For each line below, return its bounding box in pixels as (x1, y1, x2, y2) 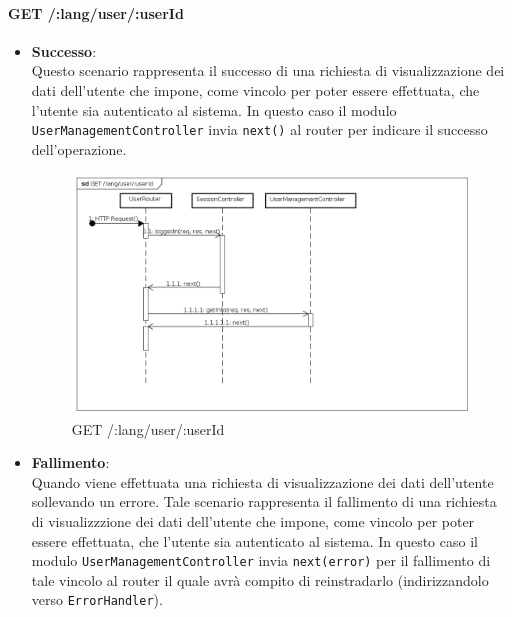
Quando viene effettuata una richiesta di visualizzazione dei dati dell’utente (31, 471, 494, 492)
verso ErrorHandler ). (31, 589, 163, 610)
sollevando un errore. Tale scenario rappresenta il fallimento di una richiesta (31, 491, 497, 512)
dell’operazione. (31, 138, 127, 159)
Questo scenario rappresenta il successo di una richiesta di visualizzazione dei (31, 60, 505, 81)
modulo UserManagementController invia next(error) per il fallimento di (31, 550, 491, 571)
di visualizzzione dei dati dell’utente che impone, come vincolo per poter (31, 510, 475, 531)
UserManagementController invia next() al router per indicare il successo (31, 119, 488, 140)
